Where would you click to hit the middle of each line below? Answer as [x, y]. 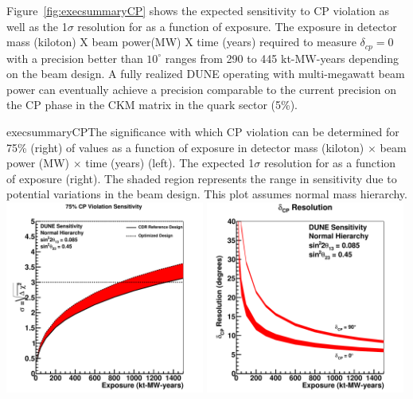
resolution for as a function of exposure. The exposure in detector [237, 26]
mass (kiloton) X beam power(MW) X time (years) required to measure [181, 42]
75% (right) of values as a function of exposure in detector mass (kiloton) [185, 147]
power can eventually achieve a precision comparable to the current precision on [201, 89]
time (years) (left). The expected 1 [170, 163]
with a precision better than [75, 58]
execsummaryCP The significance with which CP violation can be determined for [203, 132]
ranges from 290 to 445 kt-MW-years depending [282, 58]
